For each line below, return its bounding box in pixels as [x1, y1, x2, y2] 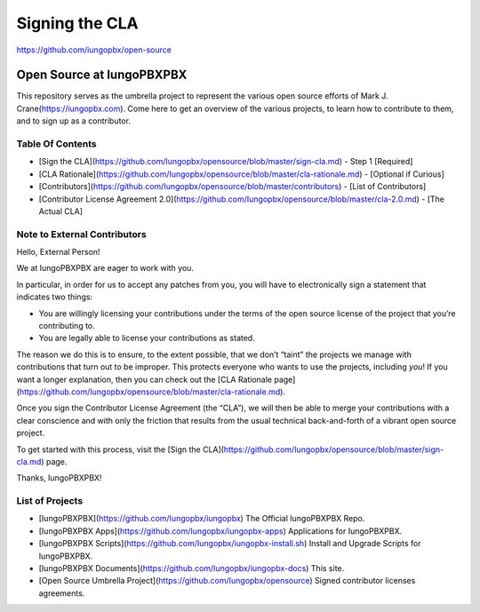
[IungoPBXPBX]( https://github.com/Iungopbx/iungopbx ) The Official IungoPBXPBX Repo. [38, 513, 365, 524]
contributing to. [38, 321, 95, 331]
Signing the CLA [16, 13, 139, 33]
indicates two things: [16, 291, 93, 302]
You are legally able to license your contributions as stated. [38, 333, 255, 344]
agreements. [38, 587, 85, 599]
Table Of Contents [16, 138, 97, 150]
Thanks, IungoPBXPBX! [16, 473, 102, 483]
